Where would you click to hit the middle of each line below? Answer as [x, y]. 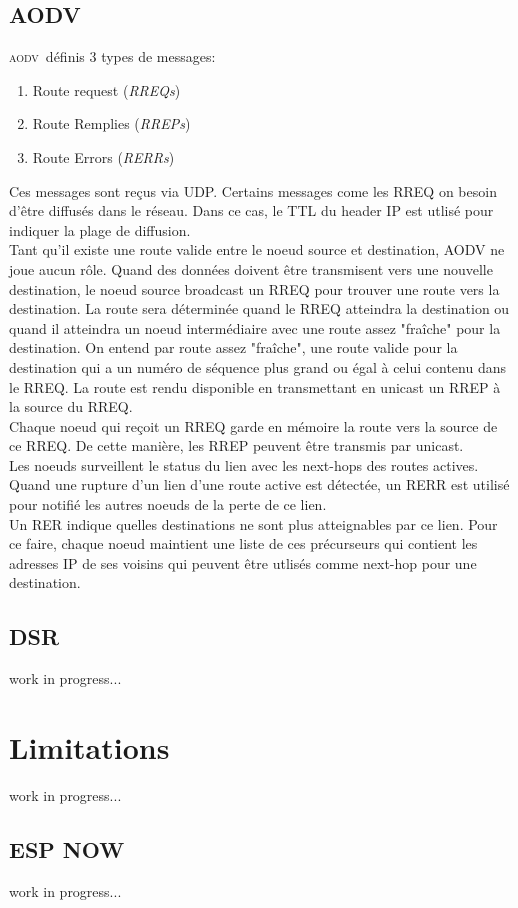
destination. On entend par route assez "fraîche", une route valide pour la [233, 347]
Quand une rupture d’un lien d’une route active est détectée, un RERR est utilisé [259, 484]
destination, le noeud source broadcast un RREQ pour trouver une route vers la [254, 288]
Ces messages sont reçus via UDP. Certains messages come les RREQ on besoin [253, 190]
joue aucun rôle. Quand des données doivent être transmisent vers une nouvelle [251, 268]
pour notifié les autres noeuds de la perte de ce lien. [168, 504]
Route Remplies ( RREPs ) [111, 123]
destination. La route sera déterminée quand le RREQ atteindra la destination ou [259, 308]
